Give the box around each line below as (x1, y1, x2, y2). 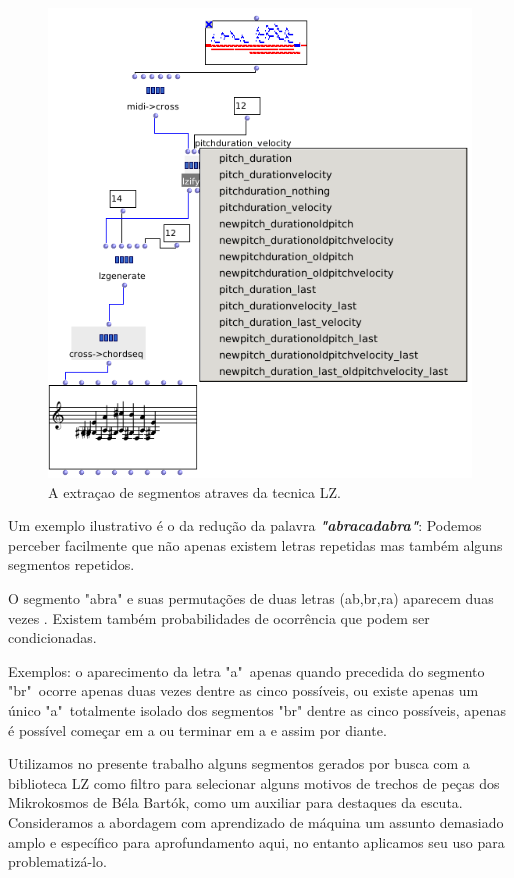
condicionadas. (8, 627, 97, 648)
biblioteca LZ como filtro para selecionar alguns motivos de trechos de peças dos (8, 772, 500, 793)
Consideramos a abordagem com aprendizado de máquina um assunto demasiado (8, 811, 504, 832)
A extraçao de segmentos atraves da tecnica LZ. (48, 481, 341, 502)
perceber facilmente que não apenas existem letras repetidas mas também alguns (8, 534, 503, 555)
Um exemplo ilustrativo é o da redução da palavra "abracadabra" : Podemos (8, 515, 482, 536)
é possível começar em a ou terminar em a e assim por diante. (8, 719, 387, 740)
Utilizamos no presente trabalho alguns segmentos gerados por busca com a (8, 753, 470, 774)
